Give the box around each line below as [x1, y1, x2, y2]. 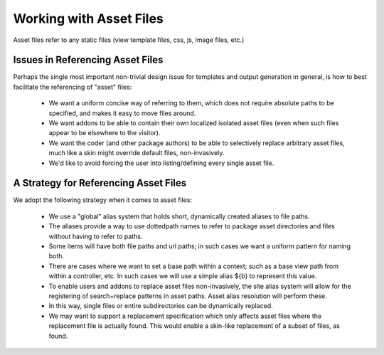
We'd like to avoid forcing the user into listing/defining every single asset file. [48, 159, 274, 167]
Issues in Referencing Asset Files [13, 54, 164, 66]
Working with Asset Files [13, 11, 164, 26]
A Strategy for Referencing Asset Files [13, 177, 187, 189]
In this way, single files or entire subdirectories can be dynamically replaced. [48, 302, 273, 310]
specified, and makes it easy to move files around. [48, 109, 196, 117]
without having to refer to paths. [48, 232, 143, 240]
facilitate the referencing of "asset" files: [13, 83, 132, 91]
